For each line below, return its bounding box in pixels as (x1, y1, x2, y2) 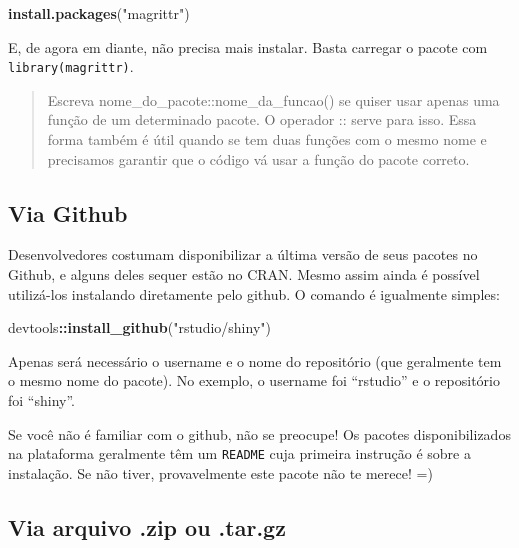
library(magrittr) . (8, 56, 134, 77)
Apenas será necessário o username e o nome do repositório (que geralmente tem (8, 350, 502, 371)
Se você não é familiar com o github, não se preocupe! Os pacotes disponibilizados (8, 423, 511, 444)
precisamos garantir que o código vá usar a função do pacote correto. (47, 148, 470, 169)
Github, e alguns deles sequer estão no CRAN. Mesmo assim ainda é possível (8, 264, 480, 285)
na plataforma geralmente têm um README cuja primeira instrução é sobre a (8, 443, 471, 464)
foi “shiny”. (8, 389, 75, 410)
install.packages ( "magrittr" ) (8, 3, 190, 23)
